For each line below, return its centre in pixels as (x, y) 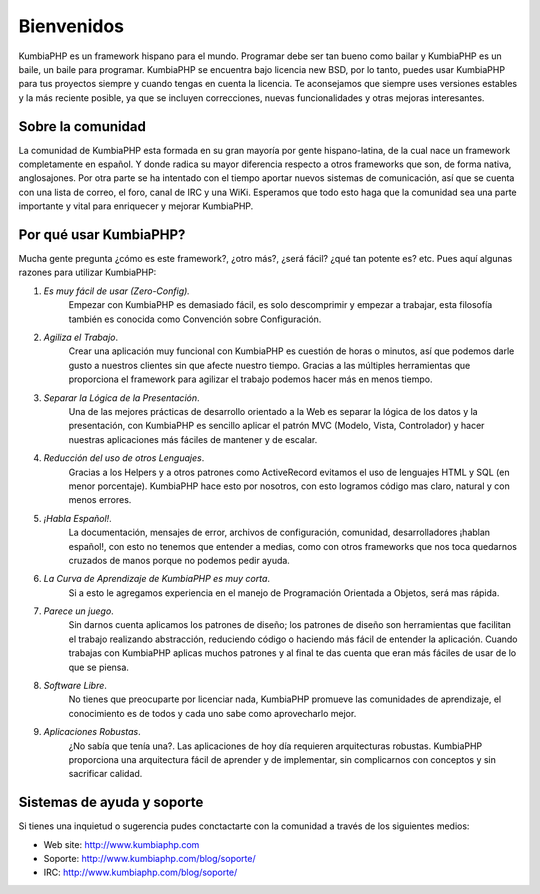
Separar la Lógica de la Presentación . (121, 397)
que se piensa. (99, 667)
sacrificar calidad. (105, 774)
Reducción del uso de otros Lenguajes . (124, 458)
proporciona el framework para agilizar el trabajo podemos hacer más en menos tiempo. (250, 379)
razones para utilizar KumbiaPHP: (87, 272)
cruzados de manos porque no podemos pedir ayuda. (179, 560)
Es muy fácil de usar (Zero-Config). (116, 291)
